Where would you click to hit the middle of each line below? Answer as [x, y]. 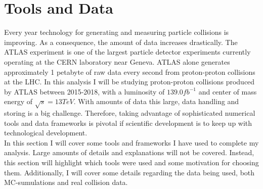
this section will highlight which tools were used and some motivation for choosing [131, 162]
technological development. [46, 133]
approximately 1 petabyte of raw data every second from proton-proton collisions [130, 72]
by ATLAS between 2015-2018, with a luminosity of [84, 91]
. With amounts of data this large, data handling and [156, 101]
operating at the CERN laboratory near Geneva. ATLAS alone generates [117, 61]
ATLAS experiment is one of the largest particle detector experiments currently [127, 52]
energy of [18, 101]
